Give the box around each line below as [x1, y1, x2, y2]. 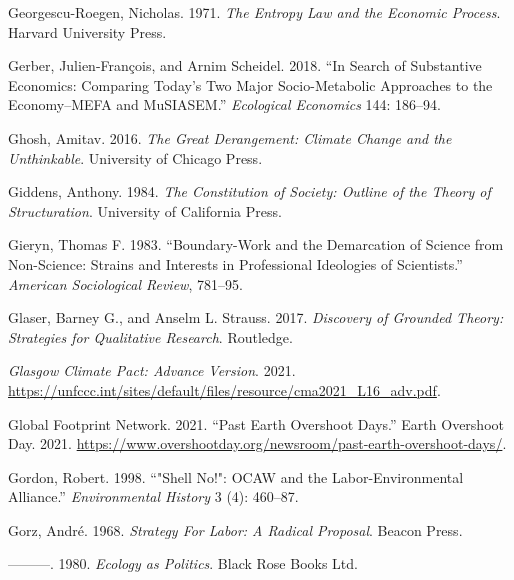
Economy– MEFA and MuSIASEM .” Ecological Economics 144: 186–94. [8, 94, 441, 115]
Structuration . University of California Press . [8, 200, 282, 221]
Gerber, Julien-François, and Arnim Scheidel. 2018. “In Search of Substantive [8, 55, 482, 76]
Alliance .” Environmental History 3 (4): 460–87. [8, 486, 299, 507]
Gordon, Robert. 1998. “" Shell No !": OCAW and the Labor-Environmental [8, 466, 464, 487]
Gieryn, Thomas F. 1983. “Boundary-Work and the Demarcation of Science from [8, 234, 504, 255]
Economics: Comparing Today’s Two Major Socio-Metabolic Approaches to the [8, 74, 493, 95]
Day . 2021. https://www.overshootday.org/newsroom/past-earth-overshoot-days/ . [8, 433, 507, 454]
